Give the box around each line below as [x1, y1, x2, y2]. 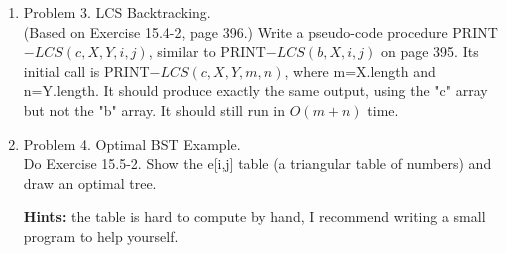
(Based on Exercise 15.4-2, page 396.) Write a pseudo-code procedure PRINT [23, 21, 498, 42]
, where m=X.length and [284, 60, 436, 81]
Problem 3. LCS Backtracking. [23, 2, 211, 22]
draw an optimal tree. [23, 172, 157, 193]
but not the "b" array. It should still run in [23, 99, 286, 120]
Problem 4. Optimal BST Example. [23, 133, 241, 154]
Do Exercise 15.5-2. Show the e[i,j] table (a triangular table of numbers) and [23, 153, 492, 174]
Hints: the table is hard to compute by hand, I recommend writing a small [23, 206, 486, 227]
